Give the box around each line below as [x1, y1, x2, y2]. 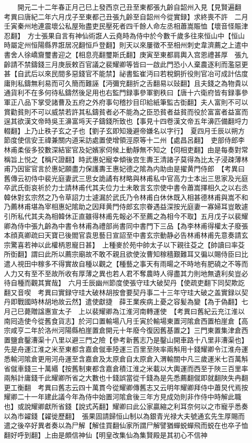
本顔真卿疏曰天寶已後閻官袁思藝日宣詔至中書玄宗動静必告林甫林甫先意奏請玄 [4, 230, 248, 240]
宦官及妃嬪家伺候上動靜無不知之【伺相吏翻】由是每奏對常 [64, 144, 248, 154]
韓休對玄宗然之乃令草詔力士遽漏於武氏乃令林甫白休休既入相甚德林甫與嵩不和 [4, 192, 248, 202]
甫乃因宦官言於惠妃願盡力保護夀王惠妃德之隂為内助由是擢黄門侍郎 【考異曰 [4, 164, 245, 174]
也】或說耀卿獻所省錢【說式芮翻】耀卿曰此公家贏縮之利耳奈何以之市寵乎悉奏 [4, 401, 248, 411]
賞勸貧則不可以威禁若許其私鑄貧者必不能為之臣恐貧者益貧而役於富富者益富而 [4, 106, 248, 116]
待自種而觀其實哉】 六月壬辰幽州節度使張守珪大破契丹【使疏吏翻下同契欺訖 [4, 278, 245, 288]
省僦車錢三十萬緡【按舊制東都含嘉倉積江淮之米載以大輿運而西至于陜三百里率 [4, 363, 248, 373]
